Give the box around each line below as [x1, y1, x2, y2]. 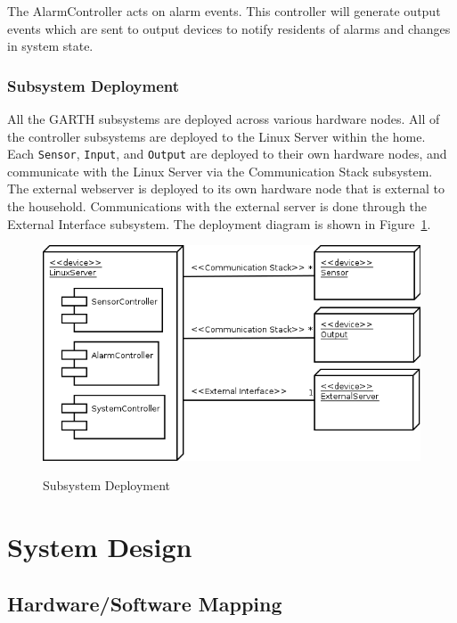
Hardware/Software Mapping [7, 589, 282, 617]
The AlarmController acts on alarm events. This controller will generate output [7, 2, 441, 20]
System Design [7, 528, 192, 564]
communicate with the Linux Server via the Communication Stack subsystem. [7, 161, 433, 180]
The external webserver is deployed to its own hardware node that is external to [7, 179, 445, 198]
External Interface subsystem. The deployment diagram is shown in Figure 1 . [7, 214, 431, 233]
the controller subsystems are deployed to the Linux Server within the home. [7, 127, 426, 145]
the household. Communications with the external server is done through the [7, 197, 428, 216]
